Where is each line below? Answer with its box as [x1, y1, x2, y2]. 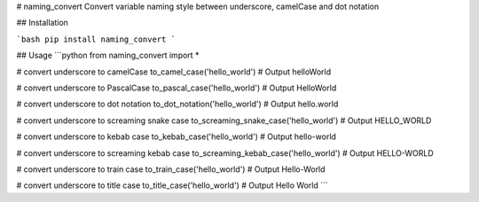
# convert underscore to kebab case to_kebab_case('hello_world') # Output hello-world [16, 131, 337, 142]
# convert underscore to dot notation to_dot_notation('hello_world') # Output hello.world [16, 98, 339, 110]
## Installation [16, 18, 68, 28]
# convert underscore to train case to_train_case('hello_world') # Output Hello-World [16, 164, 326, 175]
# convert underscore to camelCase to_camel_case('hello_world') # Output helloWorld [16, 66, 332, 77]
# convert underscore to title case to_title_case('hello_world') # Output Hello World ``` [16, 180, 328, 190]
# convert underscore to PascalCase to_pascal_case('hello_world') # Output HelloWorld [16, 82, 337, 93]
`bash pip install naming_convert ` [16, 34, 177, 44]
